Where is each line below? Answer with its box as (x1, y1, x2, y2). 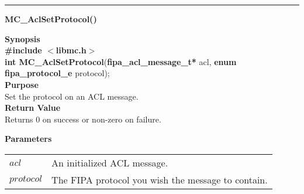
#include (5, 44, 42, 56)
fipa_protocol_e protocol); (5, 67, 110, 79)
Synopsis (5, 32, 40, 45)
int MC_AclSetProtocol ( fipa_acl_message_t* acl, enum (5, 55, 237, 67)
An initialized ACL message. (51, 155, 168, 169)
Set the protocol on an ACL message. (5, 90, 139, 102)
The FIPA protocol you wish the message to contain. (51, 172, 268, 186)
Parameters (5, 132, 52, 145)
